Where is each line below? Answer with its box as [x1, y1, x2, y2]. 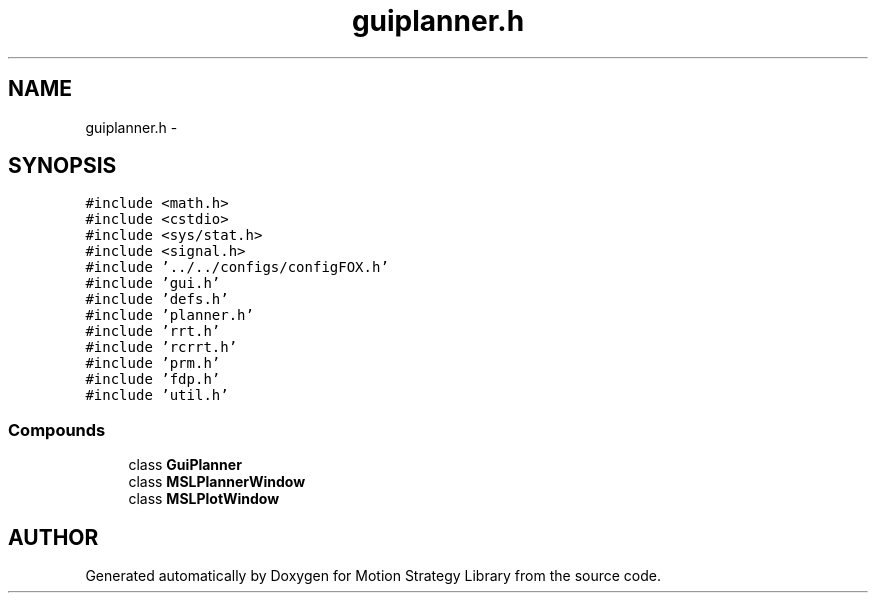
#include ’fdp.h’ [85, 371, 221, 388]
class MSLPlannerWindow [128, 473, 306, 491]
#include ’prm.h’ [85, 355, 221, 372]
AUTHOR [8, 524, 99, 550]
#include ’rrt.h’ [85, 323, 221, 340]
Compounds [8, 419, 106, 440]
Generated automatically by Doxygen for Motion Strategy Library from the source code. [85, 567, 662, 585]
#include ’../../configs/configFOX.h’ [85, 259, 389, 276]
